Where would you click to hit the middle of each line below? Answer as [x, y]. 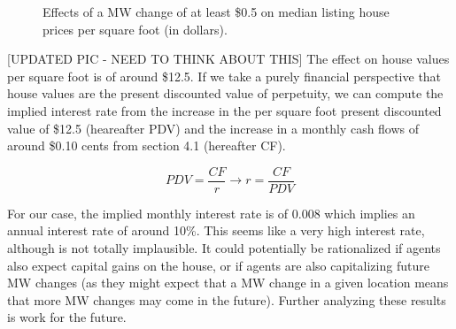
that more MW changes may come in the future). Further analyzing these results [227, 299]
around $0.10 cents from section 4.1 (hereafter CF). [147, 145]
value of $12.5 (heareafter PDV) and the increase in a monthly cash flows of [213, 128]
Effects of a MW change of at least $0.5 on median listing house [216, 11]
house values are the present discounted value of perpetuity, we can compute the [225, 93]
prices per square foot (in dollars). [135, 29]
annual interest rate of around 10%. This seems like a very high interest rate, [216, 230]
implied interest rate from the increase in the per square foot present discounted [224, 110]
